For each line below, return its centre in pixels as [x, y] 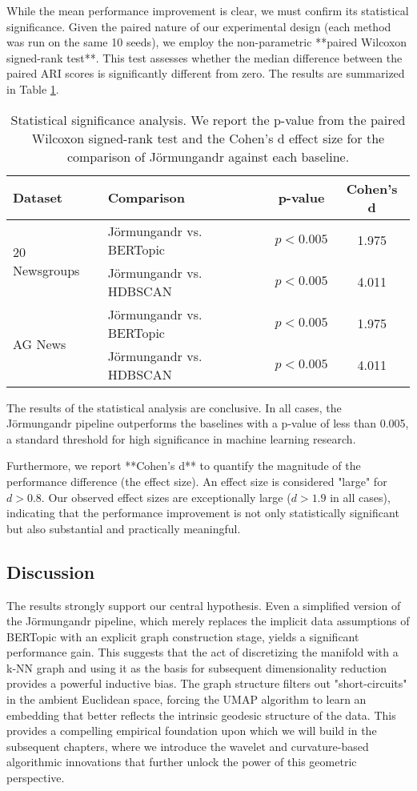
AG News [40, 344]
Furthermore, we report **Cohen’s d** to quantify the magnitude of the [184, 466]
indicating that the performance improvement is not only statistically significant [203, 513]
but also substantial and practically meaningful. [124, 528]
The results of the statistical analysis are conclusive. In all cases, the [174, 407]
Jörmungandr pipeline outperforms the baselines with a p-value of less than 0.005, [208, 423]
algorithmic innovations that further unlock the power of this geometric [182, 762]
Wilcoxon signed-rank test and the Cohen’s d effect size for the [208, 138]
